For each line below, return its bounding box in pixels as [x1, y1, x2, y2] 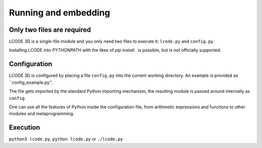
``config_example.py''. [9, 79, 53, 85]
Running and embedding [9, 7, 110, 18]
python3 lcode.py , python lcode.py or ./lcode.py [9, 136, 123, 142]
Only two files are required [9, 26, 91, 34]
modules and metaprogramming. [9, 111, 75, 117]
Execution [9, 123, 40, 132]
